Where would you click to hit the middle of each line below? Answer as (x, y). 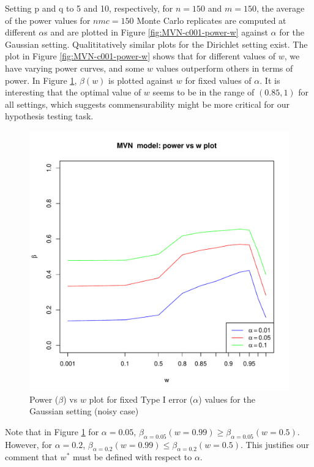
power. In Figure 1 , (41, 80)
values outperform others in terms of (224, 68)
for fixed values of (218, 80)
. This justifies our (275, 444)
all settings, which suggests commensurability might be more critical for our (147, 104)
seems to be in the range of (204, 92)
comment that (31, 457)
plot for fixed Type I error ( (141, 399)
